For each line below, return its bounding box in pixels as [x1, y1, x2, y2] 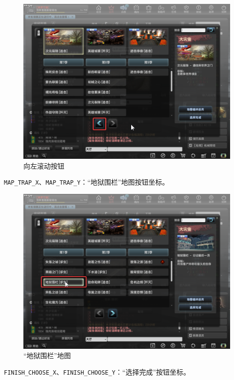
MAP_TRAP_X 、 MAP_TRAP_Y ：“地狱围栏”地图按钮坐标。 [4, 177, 169, 187]
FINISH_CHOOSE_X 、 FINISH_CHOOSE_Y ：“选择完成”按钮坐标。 [4, 367, 190, 377]
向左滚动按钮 [23, 160, 64, 171]
